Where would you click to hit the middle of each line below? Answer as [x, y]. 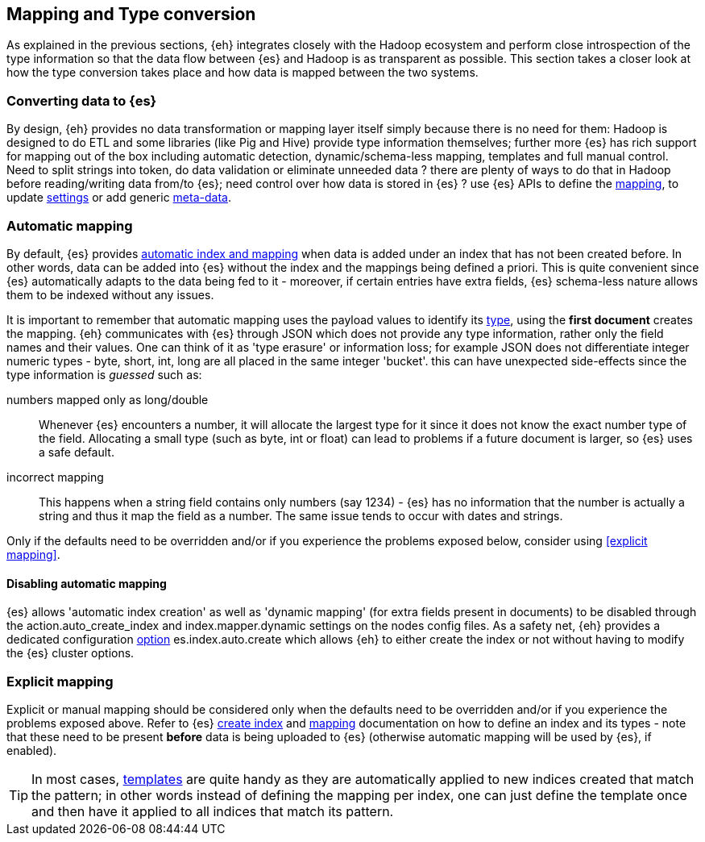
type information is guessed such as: [104, 374]
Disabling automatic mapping [87, 583]
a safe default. [77, 452]
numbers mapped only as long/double [108, 399]
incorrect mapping [55, 477]
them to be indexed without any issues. [110, 294]
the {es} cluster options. [70, 653]
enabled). [32, 750]
